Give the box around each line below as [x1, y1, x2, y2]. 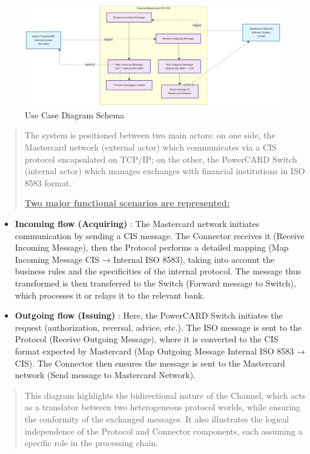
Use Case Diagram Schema [25, 108, 125, 121]
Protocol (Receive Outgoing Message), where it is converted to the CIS [15, 333, 279, 345]
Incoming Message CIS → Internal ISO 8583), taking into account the [15, 252, 275, 265]
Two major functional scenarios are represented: [24, 197, 230, 209]
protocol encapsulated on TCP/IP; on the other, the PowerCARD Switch [24, 152, 297, 165]
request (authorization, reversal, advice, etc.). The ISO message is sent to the [15, 320, 302, 333]
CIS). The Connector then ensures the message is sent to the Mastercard [15, 356, 285, 369]
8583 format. [24, 176, 72, 189]
